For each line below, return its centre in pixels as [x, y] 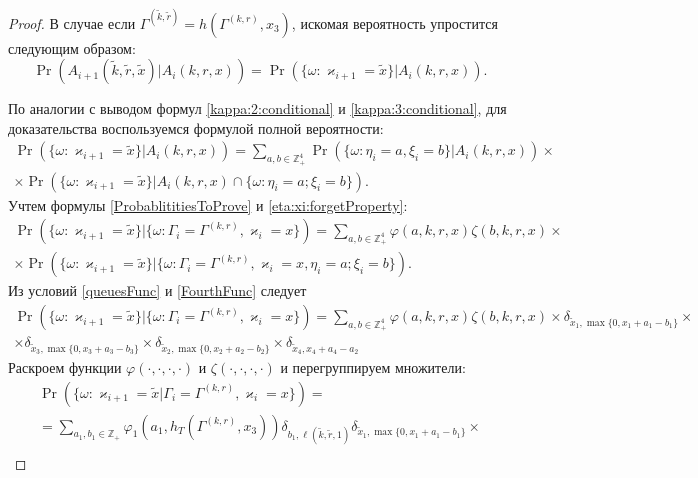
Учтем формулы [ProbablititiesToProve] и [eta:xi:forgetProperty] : [208, 204]
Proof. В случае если [72, 22]
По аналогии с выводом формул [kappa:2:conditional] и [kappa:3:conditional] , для [257, 108]
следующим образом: [72, 47]
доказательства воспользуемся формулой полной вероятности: [196, 127]
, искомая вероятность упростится [394, 22]
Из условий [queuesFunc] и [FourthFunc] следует [157, 290]
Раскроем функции [65, 367]
